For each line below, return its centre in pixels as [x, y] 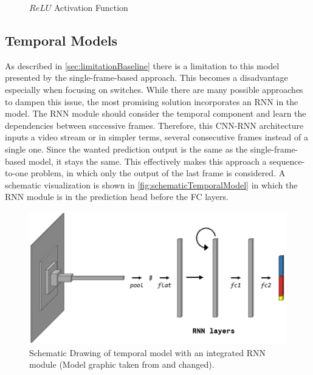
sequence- [287, 161]
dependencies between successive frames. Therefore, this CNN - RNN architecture [154, 125]
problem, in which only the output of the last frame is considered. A [158, 173]
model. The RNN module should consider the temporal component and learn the [156, 113]
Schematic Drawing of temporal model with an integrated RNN [148, 352]
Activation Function [91, 7]
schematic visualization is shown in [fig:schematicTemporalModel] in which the [151, 184]
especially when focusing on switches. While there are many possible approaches [154, 89]
